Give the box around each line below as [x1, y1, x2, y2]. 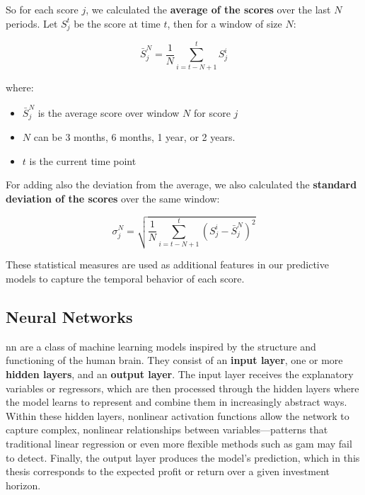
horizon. [6, 477, 41, 492]
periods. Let [6, 16, 58, 30]
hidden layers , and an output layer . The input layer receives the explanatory [6, 366, 354, 381]
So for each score [6, 2, 79, 16]
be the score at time [74, 16, 161, 30]
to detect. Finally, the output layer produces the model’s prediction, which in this [6, 450, 360, 465]
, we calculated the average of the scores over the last [86, 2, 331, 16]
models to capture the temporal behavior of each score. [6, 271, 245, 285]
